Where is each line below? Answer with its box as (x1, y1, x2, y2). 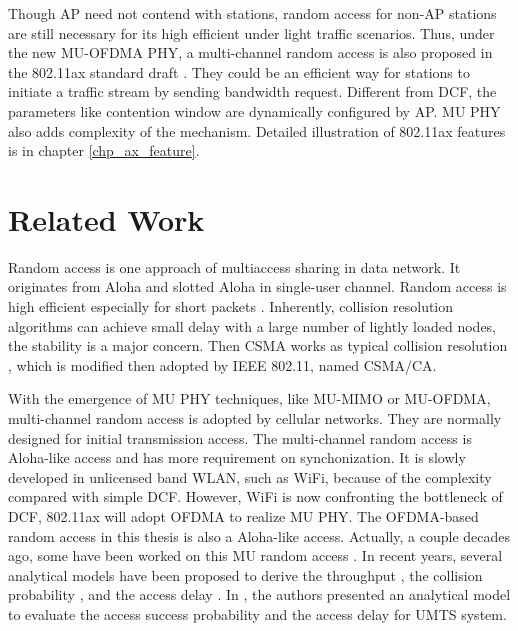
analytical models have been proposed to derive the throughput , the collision (8, 564, 483, 585)
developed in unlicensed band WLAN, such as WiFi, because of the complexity (8, 466, 492, 487)
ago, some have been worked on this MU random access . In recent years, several (8, 545, 503, 566)
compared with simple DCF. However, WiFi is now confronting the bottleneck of (8, 486, 503, 507)
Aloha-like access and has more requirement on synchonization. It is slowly (8, 447, 466, 468)
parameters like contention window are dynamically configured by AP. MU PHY (8, 100, 501, 121)
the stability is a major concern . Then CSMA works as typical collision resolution (8, 335, 508, 356)
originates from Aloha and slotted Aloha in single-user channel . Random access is (8, 276, 507, 297)
